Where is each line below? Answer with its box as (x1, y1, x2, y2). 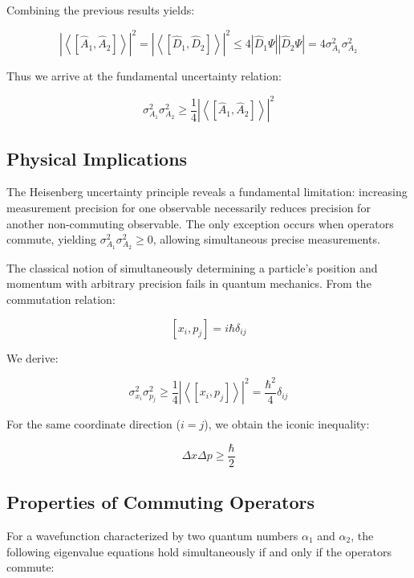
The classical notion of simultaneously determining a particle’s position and (6, 259, 378, 276)
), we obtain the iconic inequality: (204, 416, 370, 432)
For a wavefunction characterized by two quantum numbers (6, 527, 298, 543)
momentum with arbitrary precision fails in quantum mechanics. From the (6, 275, 371, 292)
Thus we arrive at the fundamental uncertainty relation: (6, 68, 282, 84)
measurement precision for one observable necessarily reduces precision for (6, 199, 371, 215)
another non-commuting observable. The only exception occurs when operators (6, 215, 394, 232)
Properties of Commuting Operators (6, 490, 315, 514)
